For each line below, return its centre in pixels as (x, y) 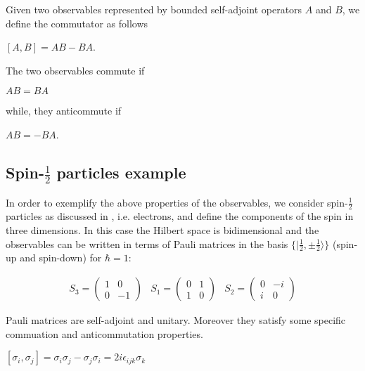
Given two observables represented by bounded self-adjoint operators (154, 9)
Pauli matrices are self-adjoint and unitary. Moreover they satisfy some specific (176, 320)
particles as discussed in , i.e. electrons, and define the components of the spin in (180, 216)
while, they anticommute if (64, 111)
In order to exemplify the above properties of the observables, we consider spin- (177, 202)
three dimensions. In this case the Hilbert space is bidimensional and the (162, 230)
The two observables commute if (75, 70)
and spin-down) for (61, 258)
